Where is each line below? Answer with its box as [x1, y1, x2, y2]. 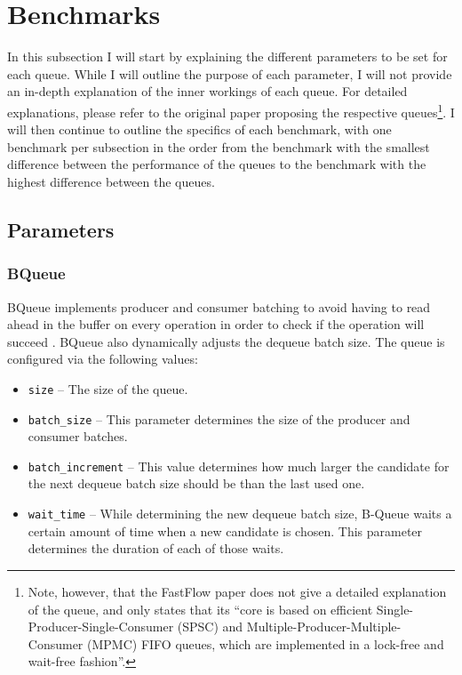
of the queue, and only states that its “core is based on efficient [28, 599, 373, 618]
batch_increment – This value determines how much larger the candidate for [28, 456, 450, 475]
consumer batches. [28, 427, 128, 446]
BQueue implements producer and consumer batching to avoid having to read [7, 297, 431, 316]
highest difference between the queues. [7, 172, 215, 190]
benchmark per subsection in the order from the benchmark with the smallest [7, 137, 430, 156]
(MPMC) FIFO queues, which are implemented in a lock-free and [87, 634, 444, 653]
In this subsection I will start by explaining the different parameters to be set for [7, 47, 448, 66]
